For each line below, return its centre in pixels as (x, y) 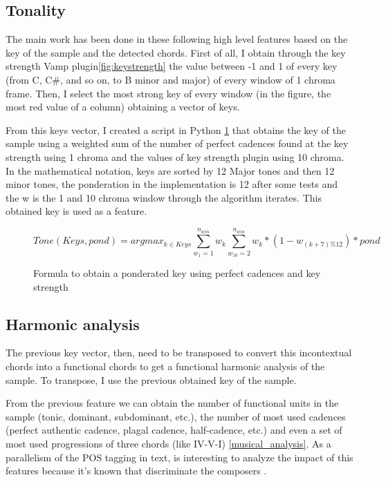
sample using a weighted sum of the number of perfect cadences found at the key (177, 143)
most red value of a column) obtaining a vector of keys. (123, 107)
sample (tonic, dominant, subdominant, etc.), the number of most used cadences (176, 416)
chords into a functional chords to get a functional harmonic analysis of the (165, 366)
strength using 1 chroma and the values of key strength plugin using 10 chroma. (175, 156)
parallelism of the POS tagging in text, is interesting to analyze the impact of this (180, 457)
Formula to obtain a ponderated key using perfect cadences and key (177, 273)
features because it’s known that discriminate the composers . (136, 471)
